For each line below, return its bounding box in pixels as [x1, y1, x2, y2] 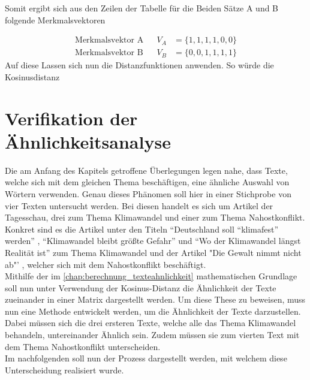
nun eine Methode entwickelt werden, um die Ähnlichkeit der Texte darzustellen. [5, 304, 301, 317]
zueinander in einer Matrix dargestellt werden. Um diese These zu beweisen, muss [5, 293, 306, 306]
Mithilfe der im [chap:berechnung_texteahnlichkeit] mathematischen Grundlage [5, 270, 297, 282]
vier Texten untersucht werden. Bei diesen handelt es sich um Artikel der [5, 199, 273, 212]
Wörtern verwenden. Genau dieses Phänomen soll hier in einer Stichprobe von [5, 187, 291, 200]
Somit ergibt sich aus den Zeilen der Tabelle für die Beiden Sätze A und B [5, 2, 279, 14]
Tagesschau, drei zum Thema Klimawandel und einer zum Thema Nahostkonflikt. [5, 211, 305, 224]
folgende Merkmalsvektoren [5, 13, 106, 26]
